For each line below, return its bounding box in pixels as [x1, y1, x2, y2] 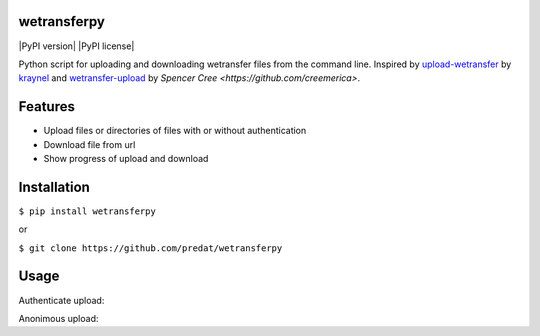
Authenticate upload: [18, 294, 105, 306]
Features [18, 98, 75, 115]
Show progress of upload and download [43, 152, 209, 164]
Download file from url [43, 138, 136, 150]
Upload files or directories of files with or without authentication [43, 125, 307, 137]
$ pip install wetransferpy [18, 205, 157, 217]
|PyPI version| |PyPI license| [18, 40, 135, 52]
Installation [18, 178, 90, 195]
